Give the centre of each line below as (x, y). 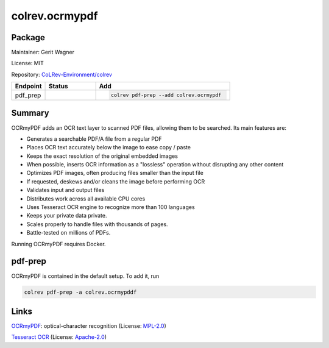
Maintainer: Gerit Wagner (43, 52)
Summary (30, 113)
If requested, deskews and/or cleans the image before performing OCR (116, 181)
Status (58, 87)
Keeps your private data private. (67, 216)
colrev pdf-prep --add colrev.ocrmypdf (166, 95)
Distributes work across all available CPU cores (86, 199)
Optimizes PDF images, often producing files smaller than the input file (115, 173)
